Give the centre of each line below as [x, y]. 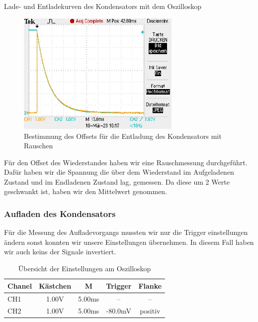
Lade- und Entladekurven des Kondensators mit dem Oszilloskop [103, 6]
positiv [150, 311]
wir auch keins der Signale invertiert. [60, 252]
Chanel [20, 285]
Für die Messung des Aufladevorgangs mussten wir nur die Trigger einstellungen [126, 232]
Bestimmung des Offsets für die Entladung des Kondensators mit [123, 136]
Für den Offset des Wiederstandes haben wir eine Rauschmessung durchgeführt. [126, 162]
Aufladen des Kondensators [60, 213]
